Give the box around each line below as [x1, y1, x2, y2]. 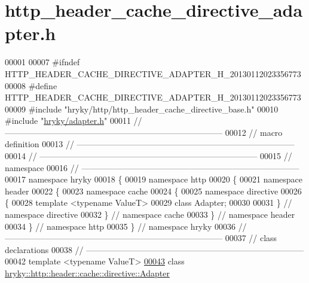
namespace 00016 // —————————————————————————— [5, 161, 299, 174]
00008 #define [5, 79, 57, 92]
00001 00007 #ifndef [5, 56, 80, 68]
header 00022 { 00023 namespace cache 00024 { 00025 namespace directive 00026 [5, 184, 302, 197]
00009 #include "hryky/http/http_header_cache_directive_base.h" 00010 [5, 102, 279, 115]
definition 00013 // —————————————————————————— [5, 138, 295, 150]
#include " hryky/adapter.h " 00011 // [5, 114, 142, 127]
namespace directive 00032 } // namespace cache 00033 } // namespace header [5, 208, 295, 221]
